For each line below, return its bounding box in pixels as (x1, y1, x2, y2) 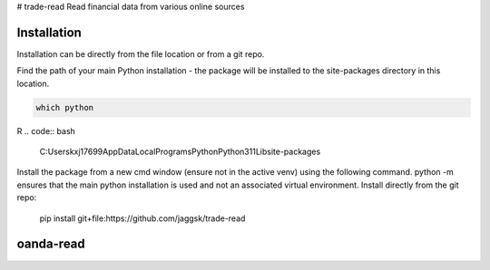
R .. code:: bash (16, 125, 76, 136)
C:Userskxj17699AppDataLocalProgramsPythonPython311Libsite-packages (39, 146, 321, 158)
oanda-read (16, 236, 85, 252)
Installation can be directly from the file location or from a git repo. (16, 48, 265, 59)
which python (35, 102, 94, 112)
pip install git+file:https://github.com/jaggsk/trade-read (39, 213, 246, 224)
